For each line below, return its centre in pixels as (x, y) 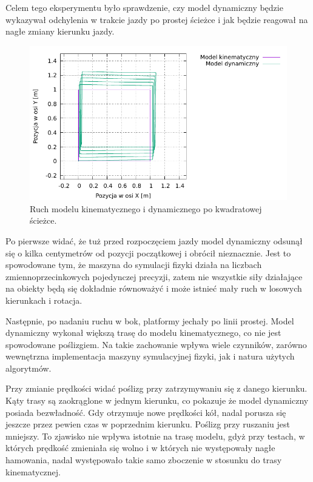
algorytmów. (29, 368)
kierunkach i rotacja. (44, 300)
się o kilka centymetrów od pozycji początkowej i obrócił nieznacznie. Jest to (148, 253)
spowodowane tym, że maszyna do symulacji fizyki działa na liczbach (134, 265)
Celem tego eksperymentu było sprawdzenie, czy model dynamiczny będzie (144, 7)
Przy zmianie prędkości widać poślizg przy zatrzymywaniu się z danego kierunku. (156, 388)
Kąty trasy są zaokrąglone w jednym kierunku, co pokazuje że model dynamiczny (157, 400)
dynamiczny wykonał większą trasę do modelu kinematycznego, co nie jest (143, 333)
